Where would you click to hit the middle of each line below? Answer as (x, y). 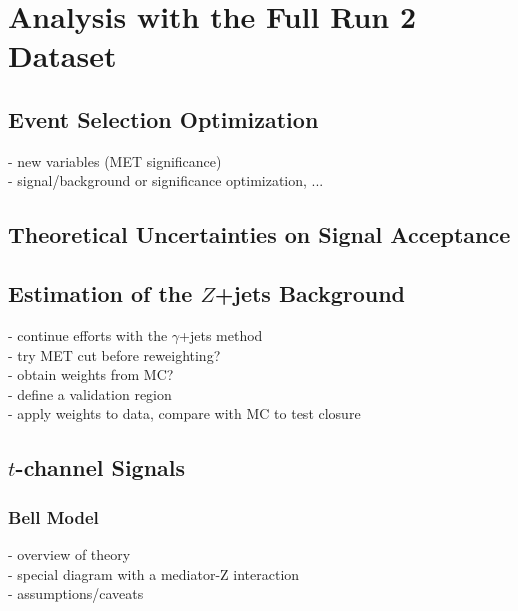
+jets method (221, 334)
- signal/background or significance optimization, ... (166, 180)
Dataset (62, 55)
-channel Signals (100, 467)
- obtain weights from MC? (91, 374)
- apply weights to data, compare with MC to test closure (184, 413)
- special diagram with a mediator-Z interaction (154, 573)
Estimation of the (100, 293)
